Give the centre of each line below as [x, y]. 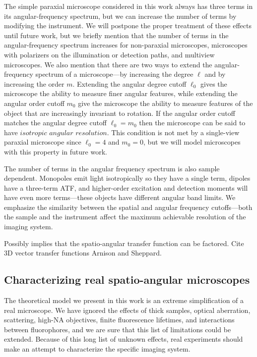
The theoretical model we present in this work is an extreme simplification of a [124, 300]
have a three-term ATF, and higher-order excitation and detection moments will [126, 187]
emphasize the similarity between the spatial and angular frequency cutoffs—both [128, 207]
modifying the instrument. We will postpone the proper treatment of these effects [128, 25]
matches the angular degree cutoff [56, 123]
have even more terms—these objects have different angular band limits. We [120, 197]
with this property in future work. [56, 151]
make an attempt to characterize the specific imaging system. [97, 349]
